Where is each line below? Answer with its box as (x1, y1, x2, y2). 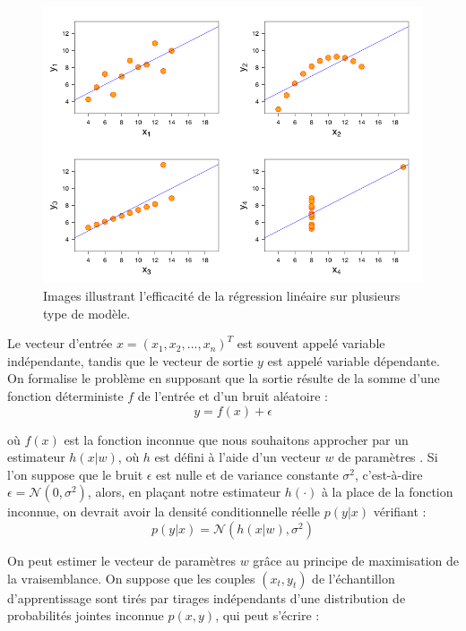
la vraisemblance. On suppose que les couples (7, 568, 255, 587)
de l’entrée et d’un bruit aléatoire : (137, 387, 328, 405)
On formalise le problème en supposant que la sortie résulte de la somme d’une (7, 369, 440, 388)
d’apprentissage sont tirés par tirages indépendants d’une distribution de (7, 588, 406, 607)
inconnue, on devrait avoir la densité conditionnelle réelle (7, 502, 321, 521)
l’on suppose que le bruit (7, 465, 143, 483)
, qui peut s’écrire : (215, 606, 320, 625)
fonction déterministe (7, 387, 124, 405)
